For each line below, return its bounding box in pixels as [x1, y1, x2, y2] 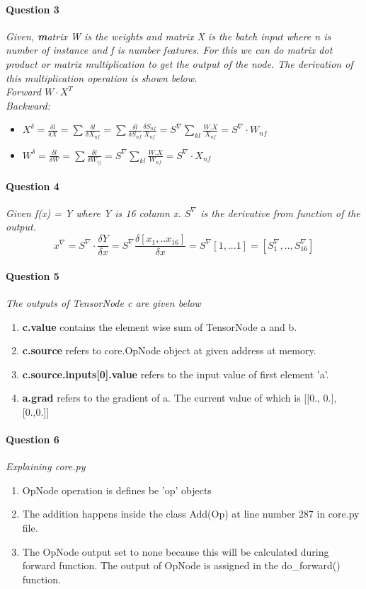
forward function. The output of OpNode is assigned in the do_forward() [22, 558, 341, 573]
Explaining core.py [6, 459, 86, 474]
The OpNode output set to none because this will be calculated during [22, 544, 329, 559]
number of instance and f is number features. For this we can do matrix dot [6, 42, 333, 57]
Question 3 [6, 1, 59, 16]
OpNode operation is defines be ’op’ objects [22, 482, 212, 497]
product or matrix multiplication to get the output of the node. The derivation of [6, 56, 353, 71]
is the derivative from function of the [200, 205, 360, 220]
